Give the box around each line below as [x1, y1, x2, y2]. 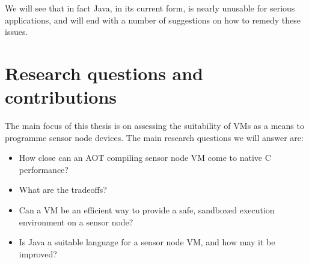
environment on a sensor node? [19, 215, 133, 228]
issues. [5, 25, 28, 38]
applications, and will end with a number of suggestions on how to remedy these [5, 13, 301, 26]
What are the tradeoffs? [19, 183, 107, 196]
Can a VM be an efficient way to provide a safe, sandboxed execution [19, 204, 275, 216]
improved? [19, 247, 57, 260]
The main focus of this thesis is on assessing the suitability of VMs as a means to [5, 119, 304, 132]
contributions [5, 84, 117, 109]
